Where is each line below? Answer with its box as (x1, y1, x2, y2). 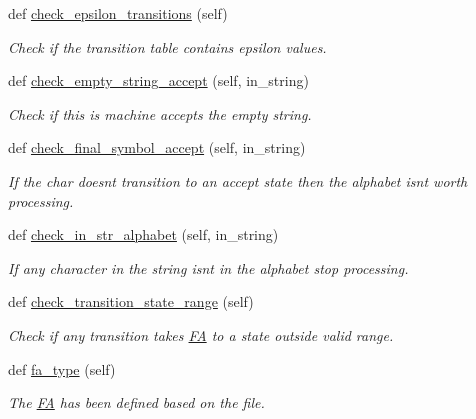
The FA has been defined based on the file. (8, 392, 265, 413)
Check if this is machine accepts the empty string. (8, 103, 312, 124)
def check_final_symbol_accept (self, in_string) (8, 137, 306, 158)
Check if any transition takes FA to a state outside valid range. (8, 324, 394, 345)
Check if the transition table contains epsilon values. (8, 36, 327, 57)
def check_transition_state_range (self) (8, 291, 254, 312)
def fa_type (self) (8, 358, 116, 379)
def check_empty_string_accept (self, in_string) (8, 70, 309, 91)
